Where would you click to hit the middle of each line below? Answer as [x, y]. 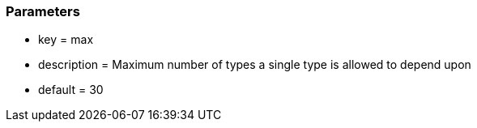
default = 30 [71, 90]
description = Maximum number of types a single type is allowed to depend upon [255, 65]
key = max [66, 40]
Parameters [43, 11]
